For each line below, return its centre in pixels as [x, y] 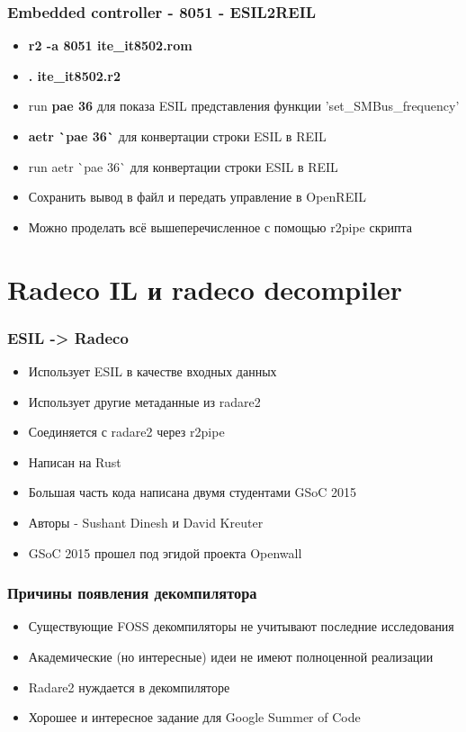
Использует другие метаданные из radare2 [144, 401]
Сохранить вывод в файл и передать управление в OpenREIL [197, 197]
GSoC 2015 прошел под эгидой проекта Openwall [165, 552]
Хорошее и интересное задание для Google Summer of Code [194, 717]
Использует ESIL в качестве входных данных [152, 371]
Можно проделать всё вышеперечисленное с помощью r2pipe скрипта [220, 226]
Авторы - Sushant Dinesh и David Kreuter [146, 522]
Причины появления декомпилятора [132, 593]
